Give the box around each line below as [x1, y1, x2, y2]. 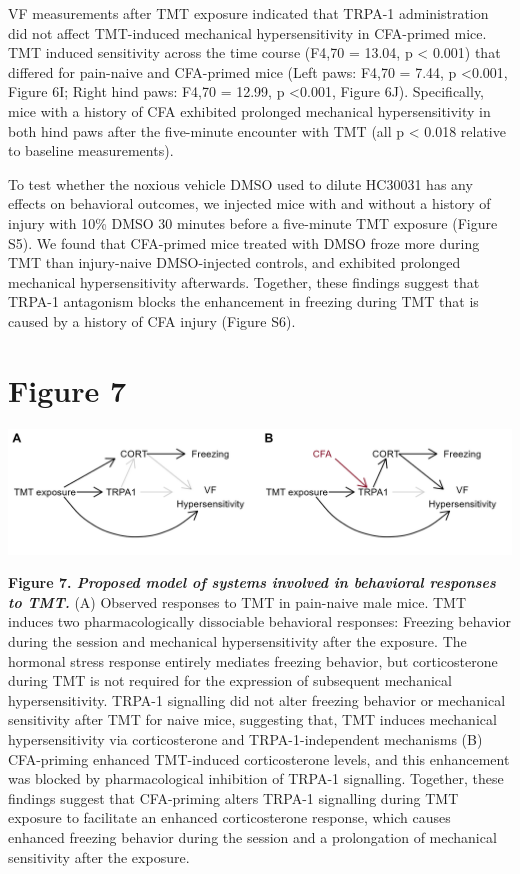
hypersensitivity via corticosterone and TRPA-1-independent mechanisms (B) [8, 728, 483, 749]
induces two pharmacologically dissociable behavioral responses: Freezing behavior [8, 611, 511, 632]
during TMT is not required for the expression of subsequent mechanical [8, 670, 452, 691]
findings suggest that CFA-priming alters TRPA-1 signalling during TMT [8, 787, 459, 808]
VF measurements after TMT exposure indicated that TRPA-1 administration [8, 3, 489, 23]
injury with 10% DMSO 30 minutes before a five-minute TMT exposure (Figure [8, 212, 498, 233]
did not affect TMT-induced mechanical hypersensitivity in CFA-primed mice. [8, 22, 487, 43]
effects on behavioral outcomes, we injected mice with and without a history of [8, 193, 491, 214]
